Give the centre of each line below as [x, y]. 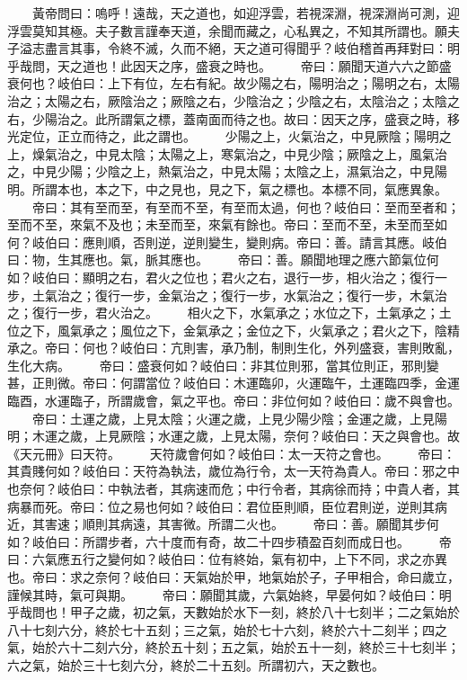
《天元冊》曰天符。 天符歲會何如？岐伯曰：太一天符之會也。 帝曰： [232, 453]
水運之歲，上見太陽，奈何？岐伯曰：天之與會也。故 [308, 436]
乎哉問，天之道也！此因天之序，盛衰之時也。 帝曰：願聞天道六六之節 [223, 65]
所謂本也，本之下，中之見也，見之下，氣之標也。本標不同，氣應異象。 [239, 188]
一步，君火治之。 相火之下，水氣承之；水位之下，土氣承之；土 [254, 313]
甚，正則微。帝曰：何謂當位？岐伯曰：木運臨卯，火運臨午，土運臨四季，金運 [233, 383]
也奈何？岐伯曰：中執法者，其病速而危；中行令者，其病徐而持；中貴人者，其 [233, 489]
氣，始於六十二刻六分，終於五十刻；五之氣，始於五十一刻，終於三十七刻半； [233, 647]
